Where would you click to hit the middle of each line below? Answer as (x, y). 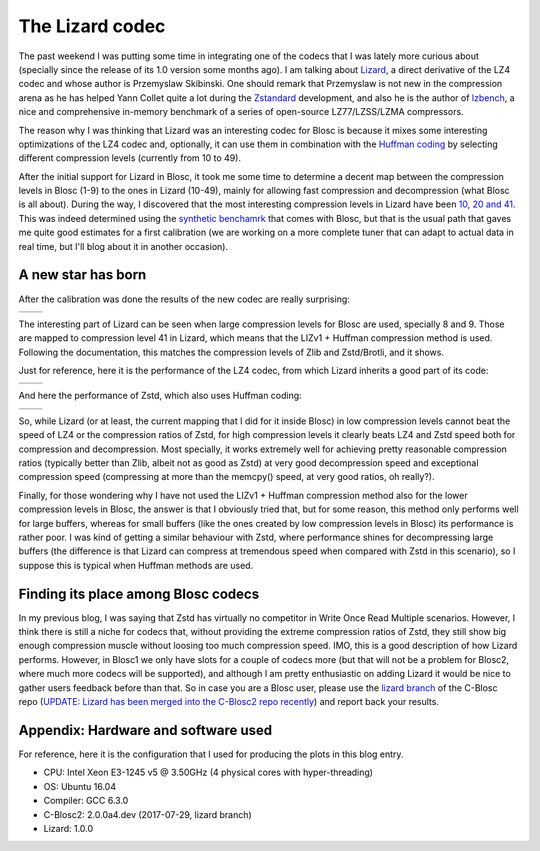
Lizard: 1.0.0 (68, 828)
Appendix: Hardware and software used (145, 730)
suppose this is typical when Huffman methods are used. (136, 565)
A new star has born (82, 275)
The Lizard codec (92, 26)
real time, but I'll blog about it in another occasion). (123, 246)
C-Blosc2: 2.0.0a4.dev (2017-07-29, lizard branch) (147, 814)
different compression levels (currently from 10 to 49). (130, 158)
